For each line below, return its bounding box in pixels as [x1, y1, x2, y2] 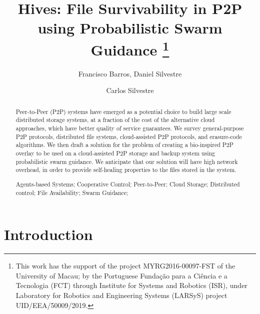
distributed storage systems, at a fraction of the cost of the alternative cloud [15, 115, 215, 124]
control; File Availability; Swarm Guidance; [15, 188, 128, 196]
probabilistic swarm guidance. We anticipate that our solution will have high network [15, 157, 238, 165]
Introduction [4, 224, 93, 244]
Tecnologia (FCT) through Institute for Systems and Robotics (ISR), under [15, 280, 247, 290]
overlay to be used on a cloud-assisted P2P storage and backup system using [15, 149, 215, 157]
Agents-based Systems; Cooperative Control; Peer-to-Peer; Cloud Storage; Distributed [15, 179, 240, 188]
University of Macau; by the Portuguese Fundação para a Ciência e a [15, 270, 227, 280]
